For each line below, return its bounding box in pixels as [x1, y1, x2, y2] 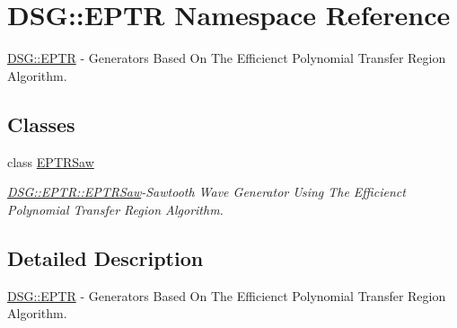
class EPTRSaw [7, 152, 94, 171]
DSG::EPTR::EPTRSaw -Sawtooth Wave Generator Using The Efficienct [7, 182, 406, 201]
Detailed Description [7, 244, 204, 271]
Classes [7, 110, 75, 137]
